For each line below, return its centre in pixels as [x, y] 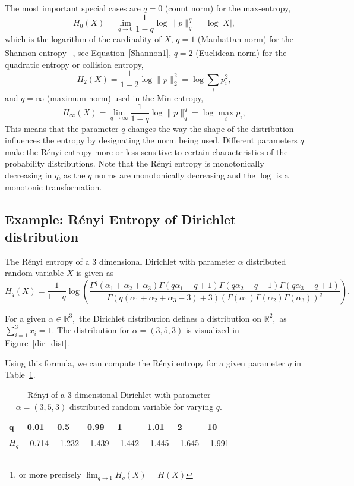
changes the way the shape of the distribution [211, 128]
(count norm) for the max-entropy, [228, 8]
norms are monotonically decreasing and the [175, 175]
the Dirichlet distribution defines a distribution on [170, 318]
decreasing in [29, 175]
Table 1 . [20, 374]
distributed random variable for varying [141, 406]
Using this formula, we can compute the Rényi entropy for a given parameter [145, 363]
